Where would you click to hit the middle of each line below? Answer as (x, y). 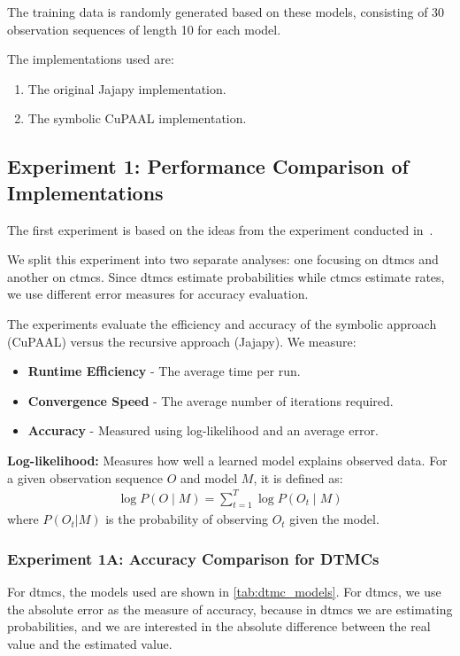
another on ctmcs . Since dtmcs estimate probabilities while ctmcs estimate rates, (226, 276)
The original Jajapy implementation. (127, 88)
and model (209, 477)
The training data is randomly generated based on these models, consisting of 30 (226, 12)
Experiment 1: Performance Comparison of (208, 166)
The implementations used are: (91, 59)
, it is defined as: (298, 477)
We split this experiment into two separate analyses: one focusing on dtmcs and (223, 259)
